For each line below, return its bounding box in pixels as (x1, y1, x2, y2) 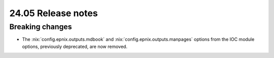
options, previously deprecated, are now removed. (22, 43, 128, 49)
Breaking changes (9, 22, 72, 31)
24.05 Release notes (9, 8, 98, 19)
